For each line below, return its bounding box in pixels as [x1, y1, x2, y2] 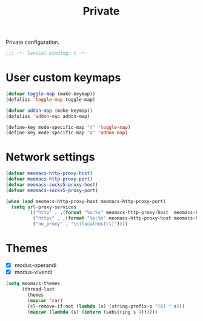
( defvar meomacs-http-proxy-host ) [5, 170, 93, 177]
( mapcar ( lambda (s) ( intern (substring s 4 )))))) [27, 309, 158, 315]
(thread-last [21, 286, 55, 292]
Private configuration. [5, 38, 60, 46]
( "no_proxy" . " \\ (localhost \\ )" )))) [32, 221, 128, 227]
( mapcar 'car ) [27, 297, 63, 303]
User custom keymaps [5, 71, 121, 85]
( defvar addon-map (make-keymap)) [5, 108, 93, 114]
